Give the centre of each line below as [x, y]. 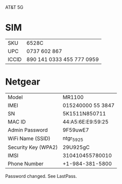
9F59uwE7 [76, 130]
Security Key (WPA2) [33, 147]
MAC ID [17, 121]
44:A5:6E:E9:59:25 [86, 121]
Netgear [23, 82]
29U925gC [76, 147]
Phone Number [26, 164]
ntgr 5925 [73, 139]
